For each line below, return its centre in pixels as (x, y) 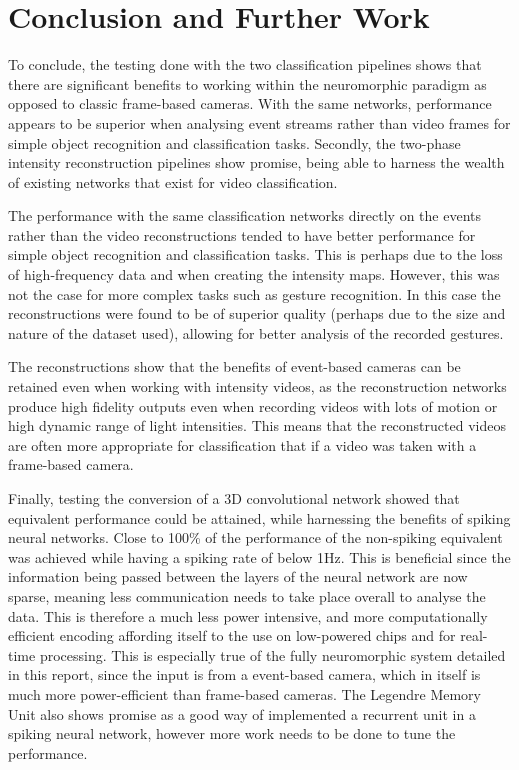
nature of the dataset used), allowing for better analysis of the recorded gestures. (256, 332)
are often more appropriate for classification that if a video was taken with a (242, 444)
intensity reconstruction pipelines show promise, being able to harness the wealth (256, 162)
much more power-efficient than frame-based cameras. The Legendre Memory (245, 693)
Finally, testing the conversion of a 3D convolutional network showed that (234, 498)
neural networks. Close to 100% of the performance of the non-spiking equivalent (255, 537)
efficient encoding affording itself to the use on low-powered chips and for (232, 635)
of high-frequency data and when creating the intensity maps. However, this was (254, 274)
